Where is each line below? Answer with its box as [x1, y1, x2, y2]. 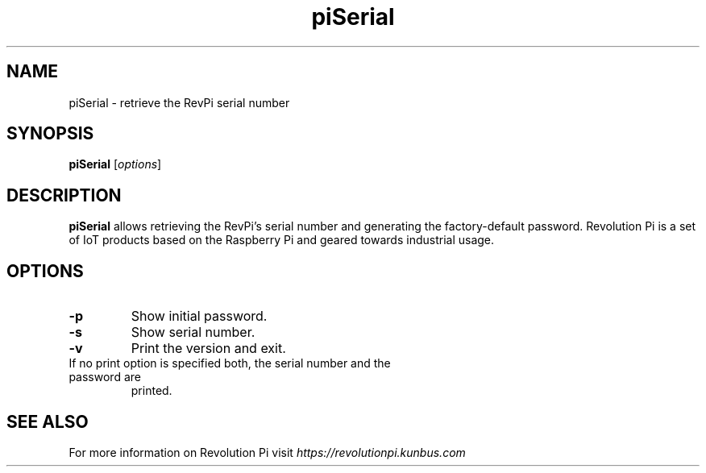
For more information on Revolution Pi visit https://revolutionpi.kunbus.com [69, 445, 466, 459]
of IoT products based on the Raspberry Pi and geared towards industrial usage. [69, 233, 495, 247]
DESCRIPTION [6, 185, 122, 205]
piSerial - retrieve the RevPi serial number [69, 95, 290, 110]
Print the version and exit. [131, 340, 286, 357]
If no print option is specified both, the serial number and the [69, 356, 391, 371]
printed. [131, 384, 172, 398]
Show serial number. [131, 324, 255, 341]
